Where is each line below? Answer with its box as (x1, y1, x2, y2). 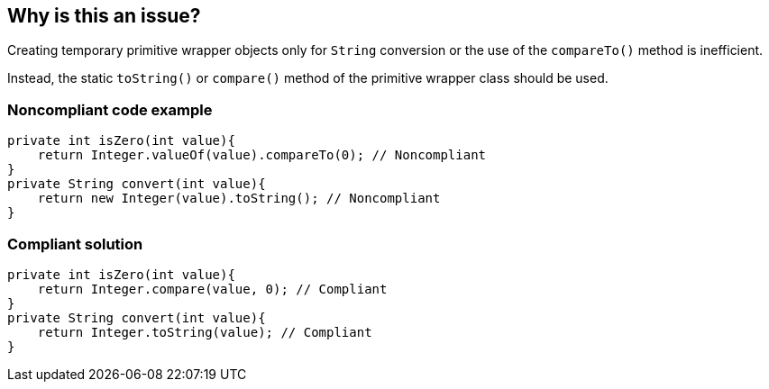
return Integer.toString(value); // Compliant (37, 324, 372, 339)
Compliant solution (7, 234, 143, 253)
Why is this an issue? (7, 5, 201, 27)
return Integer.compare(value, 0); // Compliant (37, 281, 388, 296)
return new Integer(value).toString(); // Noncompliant (37, 191, 441, 206)
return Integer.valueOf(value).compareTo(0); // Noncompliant (37, 148, 487, 163)
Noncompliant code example (7, 100, 213, 119)
